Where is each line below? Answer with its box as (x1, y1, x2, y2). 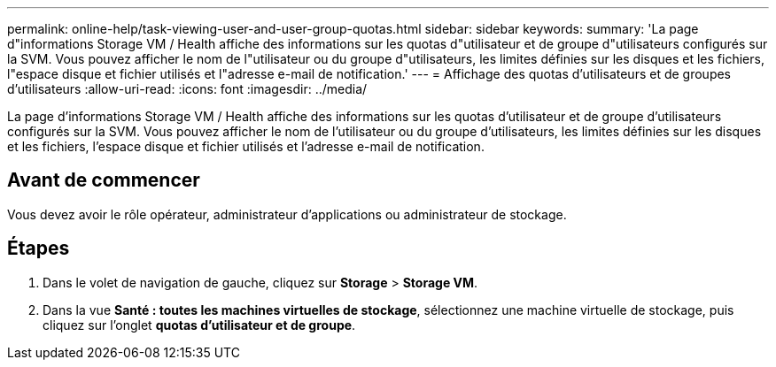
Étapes (7, 237, 70, 260)
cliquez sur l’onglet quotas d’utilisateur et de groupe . (43, 317, 356, 333)
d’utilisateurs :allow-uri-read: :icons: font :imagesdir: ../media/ (7, 81, 368, 96)
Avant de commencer (7, 169, 200, 192)
